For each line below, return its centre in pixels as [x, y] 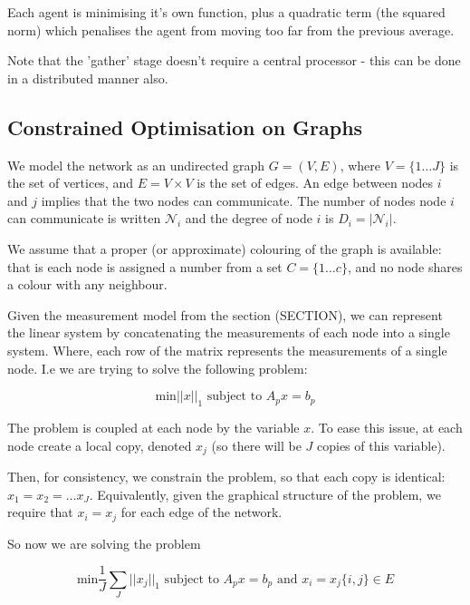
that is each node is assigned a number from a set [145, 266]
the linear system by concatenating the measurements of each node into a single [229, 332]
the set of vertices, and [71, 183]
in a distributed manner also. [88, 78]
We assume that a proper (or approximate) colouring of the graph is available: [225, 248]
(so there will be [256, 445]
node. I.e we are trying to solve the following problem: [158, 368]
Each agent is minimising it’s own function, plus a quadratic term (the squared [226, 12]
